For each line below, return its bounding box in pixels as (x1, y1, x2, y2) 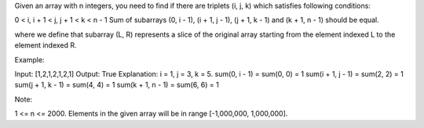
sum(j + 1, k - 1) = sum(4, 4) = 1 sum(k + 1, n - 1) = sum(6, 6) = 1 (14, 80, 219, 90)
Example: (14, 55, 45, 64)
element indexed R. (14, 41, 78, 50)
